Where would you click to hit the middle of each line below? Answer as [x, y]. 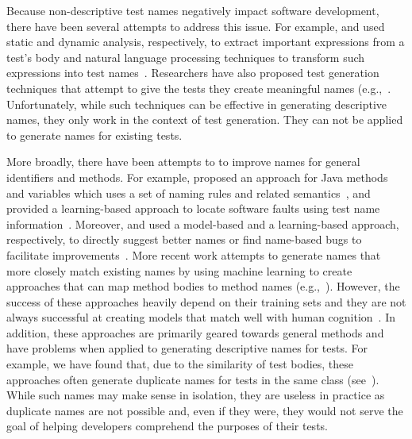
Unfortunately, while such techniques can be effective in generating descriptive [197, 104]
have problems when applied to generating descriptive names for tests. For [187, 348]
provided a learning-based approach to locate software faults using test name [193, 208]
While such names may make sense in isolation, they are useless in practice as [196, 395]
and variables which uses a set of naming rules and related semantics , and [189, 193]
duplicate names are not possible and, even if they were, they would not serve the [205, 410]
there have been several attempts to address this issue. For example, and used [196, 26]
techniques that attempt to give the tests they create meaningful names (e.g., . [199, 88]
